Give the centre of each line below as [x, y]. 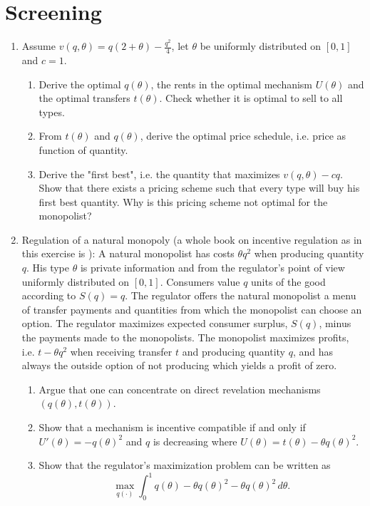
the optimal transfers [84, 98]
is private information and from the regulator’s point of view [212, 268]
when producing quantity [309, 253]
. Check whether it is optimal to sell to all [251, 98]
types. [52, 112]
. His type [48, 268]
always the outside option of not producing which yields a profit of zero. [179, 365]
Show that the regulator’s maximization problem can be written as [185, 465]
